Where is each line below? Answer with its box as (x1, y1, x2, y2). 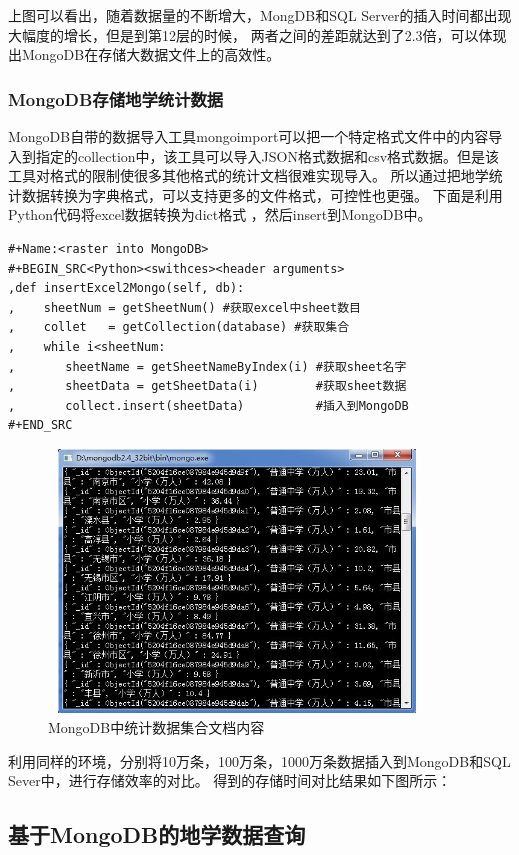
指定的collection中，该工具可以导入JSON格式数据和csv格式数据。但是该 (35, 145, 500, 166)
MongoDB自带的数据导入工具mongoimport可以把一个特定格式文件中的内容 (8, 126, 489, 146)
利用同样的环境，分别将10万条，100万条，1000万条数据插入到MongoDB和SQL (8, 750, 511, 771)
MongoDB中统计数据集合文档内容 (48, 717, 265, 738)
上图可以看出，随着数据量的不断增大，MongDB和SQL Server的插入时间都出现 (8, 5, 512, 25)
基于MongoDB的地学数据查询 (8, 819, 306, 850)
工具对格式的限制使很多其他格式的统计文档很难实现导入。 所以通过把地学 (8, 165, 489, 186)
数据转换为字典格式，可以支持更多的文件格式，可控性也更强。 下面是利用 (21, 184, 503, 205)
